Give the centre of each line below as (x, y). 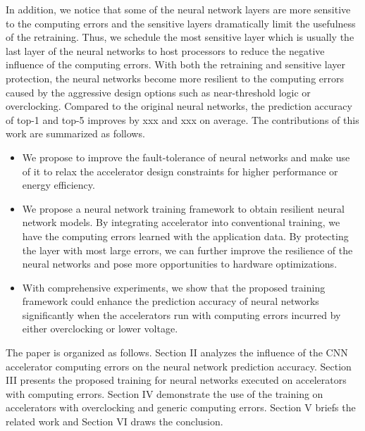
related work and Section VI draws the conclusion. (115, 421)
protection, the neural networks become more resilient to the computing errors (175, 78)
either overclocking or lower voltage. (100, 329)
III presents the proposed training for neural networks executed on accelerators (176, 380)
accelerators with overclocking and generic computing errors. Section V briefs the (181, 407)
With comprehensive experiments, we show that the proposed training (174, 287)
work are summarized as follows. (75, 133)
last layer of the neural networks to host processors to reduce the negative (165, 50)
